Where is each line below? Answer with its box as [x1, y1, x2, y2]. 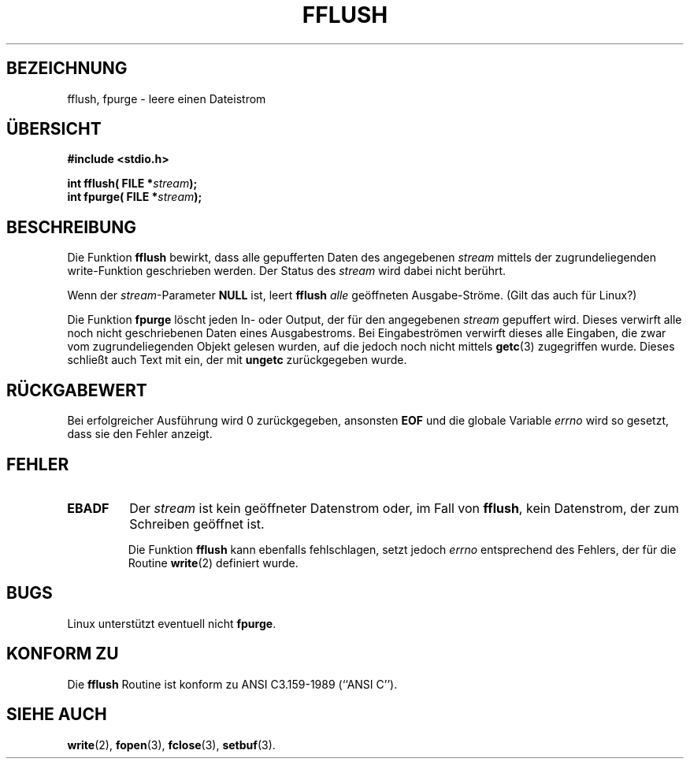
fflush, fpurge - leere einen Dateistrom [67, 91, 266, 106]
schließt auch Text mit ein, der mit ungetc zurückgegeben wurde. [67, 353, 407, 367]
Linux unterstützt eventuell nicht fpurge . [67, 616, 276, 630]
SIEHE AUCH [6, 704, 107, 725]
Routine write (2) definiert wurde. [128, 555, 299, 570]
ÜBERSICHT [6, 119, 102, 139]
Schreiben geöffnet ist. [129, 515, 265, 532]
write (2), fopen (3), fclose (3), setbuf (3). [67, 737, 276, 752]
